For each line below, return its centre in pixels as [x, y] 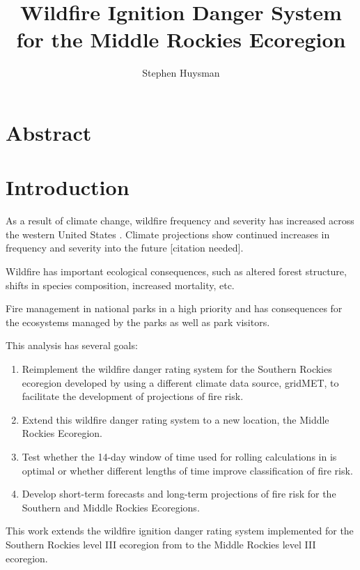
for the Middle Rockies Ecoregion [181, 39]
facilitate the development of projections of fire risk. [133, 396]
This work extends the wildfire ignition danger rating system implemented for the [180, 531]
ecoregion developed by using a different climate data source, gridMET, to [180, 382]
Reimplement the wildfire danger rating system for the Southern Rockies [177, 368]
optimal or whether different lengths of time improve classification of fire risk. [187, 470]
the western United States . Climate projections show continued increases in [168, 234]
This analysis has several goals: [72, 345]
